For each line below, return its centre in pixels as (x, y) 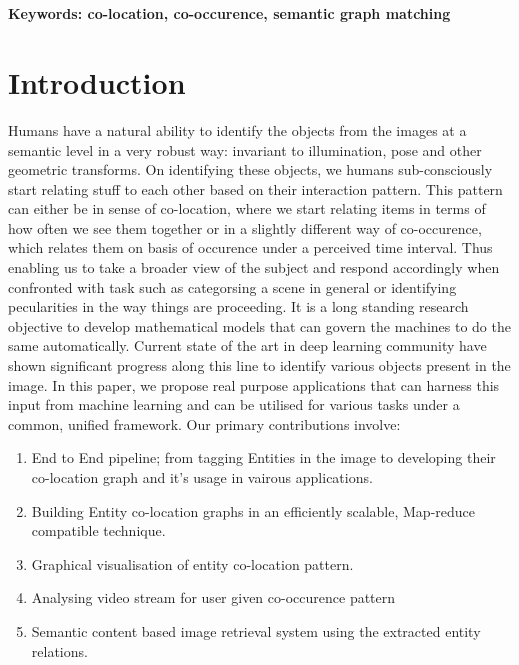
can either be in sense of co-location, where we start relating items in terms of (247, 208)
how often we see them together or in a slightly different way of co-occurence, (245, 227)
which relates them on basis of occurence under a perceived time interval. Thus (250, 247)
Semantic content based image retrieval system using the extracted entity (256, 630)
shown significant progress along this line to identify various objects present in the (259, 365)
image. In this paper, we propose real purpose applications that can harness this (254, 384)
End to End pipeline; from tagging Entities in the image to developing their (263, 457)
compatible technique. (98, 530)
